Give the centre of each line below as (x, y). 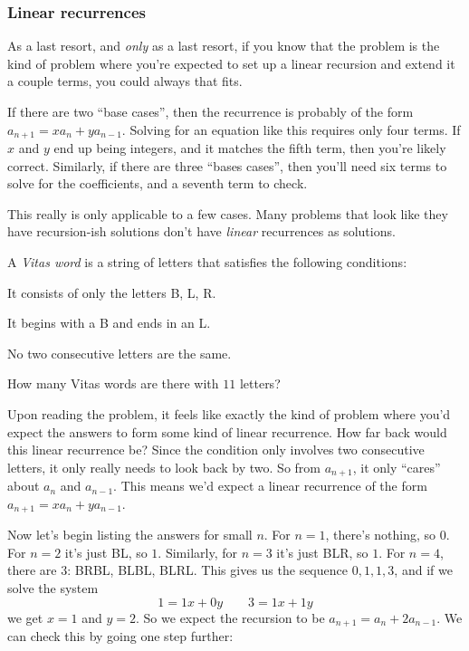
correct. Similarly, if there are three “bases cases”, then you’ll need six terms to (227, 165)
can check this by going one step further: (120, 636)
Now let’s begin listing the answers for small (130, 535)
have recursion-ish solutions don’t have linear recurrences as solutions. (201, 231)
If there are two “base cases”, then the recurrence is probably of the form (211, 111)
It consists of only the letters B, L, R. (112, 292)
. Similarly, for (197, 552)
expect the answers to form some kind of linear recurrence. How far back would (227, 431)
